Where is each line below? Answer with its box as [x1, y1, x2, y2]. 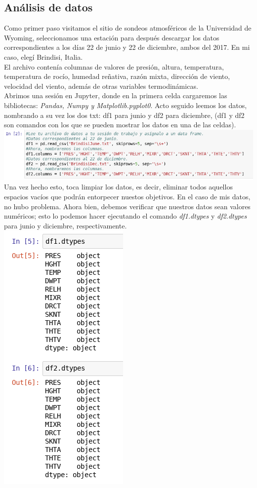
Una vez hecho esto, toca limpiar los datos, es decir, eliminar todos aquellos [4, 182, 233, 192]
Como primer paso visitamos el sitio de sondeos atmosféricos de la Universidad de [4, 23, 252, 33]
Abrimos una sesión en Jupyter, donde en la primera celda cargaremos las [4, 90, 227, 101]
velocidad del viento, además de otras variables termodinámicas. [4, 80, 198, 91]
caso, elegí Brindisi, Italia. [4, 51, 83, 62]
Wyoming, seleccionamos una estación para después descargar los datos [4, 32, 219, 42]
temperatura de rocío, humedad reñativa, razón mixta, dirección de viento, [4, 71, 230, 81]
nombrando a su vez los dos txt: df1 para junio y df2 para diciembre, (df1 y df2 [4, 110, 245, 120]
